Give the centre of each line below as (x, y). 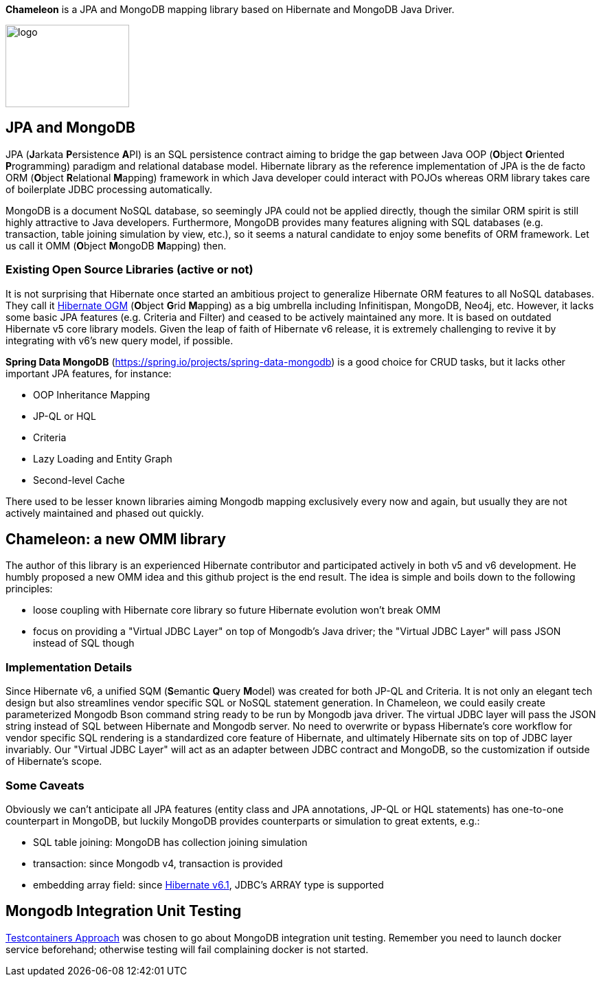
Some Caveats (45, 785)
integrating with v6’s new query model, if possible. (120, 340)
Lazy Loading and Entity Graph (103, 458)
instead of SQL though (84, 643)
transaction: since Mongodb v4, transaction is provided (158, 863)
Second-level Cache (79, 480)
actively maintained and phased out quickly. (105, 513)
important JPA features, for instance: (89, 373)
